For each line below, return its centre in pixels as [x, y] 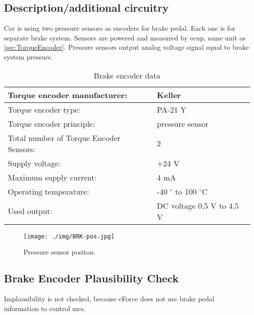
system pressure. [29, 56]
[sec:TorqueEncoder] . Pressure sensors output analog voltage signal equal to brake [127, 47]
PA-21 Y [172, 109]
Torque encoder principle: [52, 123]
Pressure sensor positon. [60, 252]
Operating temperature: [49, 191]
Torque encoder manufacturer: [68, 95]
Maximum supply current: [52, 177]
